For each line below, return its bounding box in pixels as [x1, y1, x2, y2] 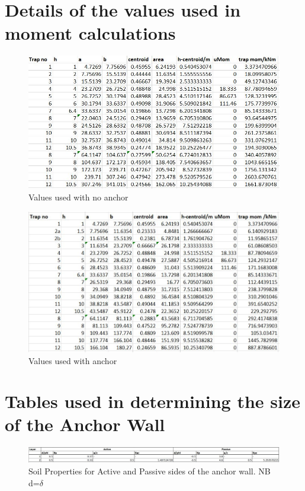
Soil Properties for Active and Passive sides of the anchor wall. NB [28, 465, 271, 477]
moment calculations [5, 21, 176, 45]
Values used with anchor [28, 354, 117, 366]
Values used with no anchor [28, 191, 129, 203]
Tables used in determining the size [5, 389, 300, 413]
